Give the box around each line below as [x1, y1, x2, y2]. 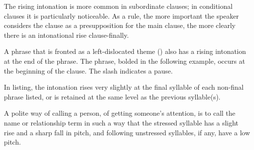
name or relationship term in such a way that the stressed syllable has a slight [4, 117, 239, 127]
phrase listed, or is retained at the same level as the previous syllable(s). [4, 91, 221, 101]
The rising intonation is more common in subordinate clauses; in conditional [4, 1, 233, 11]
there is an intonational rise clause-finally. [4, 29, 129, 40]
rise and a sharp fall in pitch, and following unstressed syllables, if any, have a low [4, 127, 250, 137]
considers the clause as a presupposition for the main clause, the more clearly [4, 20, 236, 30]
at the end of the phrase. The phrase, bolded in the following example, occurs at [4, 55, 245, 66]
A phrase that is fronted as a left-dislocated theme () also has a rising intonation [4, 46, 246, 56]
